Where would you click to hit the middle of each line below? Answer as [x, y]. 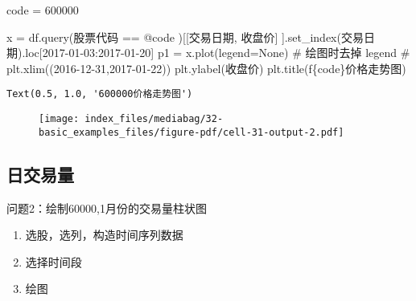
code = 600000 [43, 10]
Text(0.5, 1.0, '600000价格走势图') [100, 94]
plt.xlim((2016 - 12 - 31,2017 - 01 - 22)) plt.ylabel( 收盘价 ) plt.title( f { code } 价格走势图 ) [206, 68]
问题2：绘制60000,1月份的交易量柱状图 [107, 207]
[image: [59, 119]
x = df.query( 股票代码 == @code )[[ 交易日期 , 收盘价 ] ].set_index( [174, 37]
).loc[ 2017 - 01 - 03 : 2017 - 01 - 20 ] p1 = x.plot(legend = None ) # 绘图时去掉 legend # [214, 53]
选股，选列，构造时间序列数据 [104, 235]
